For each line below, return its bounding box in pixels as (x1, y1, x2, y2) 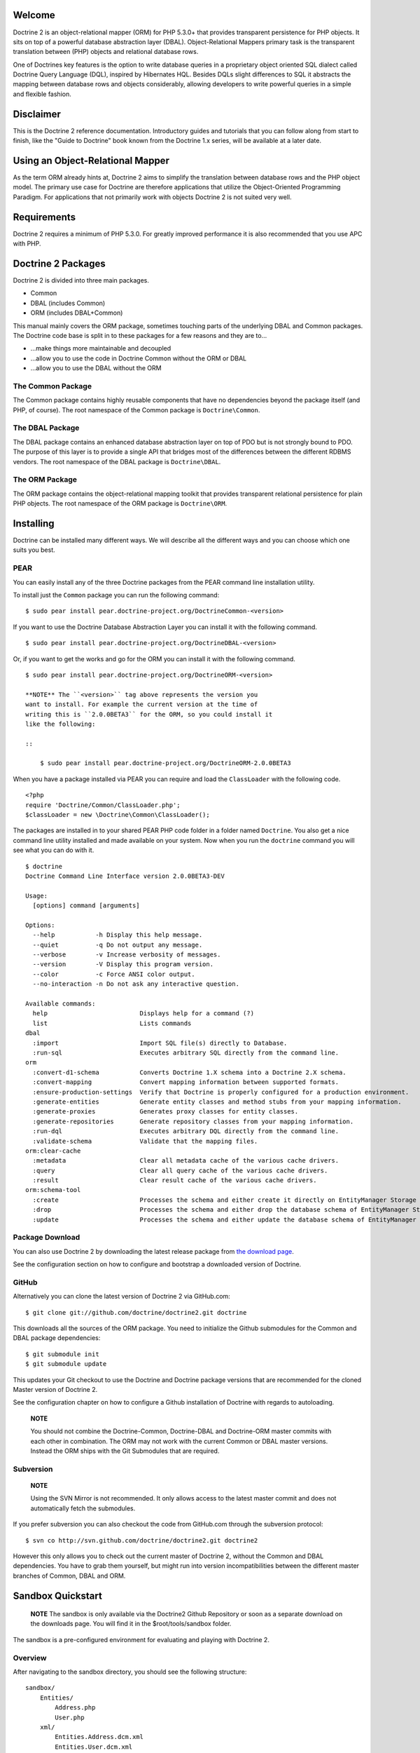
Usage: (25, 891, 48, 900)
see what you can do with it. (13, 846, 94, 855)
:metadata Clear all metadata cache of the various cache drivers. (32, 1157, 339, 1165)
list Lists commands (32, 1019, 192, 1027)
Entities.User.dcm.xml (55, 1742, 133, 1751)
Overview (13, 1653, 47, 1663)
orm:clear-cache (25, 1146, 81, 1155)
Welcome (13, 9, 55, 21)
